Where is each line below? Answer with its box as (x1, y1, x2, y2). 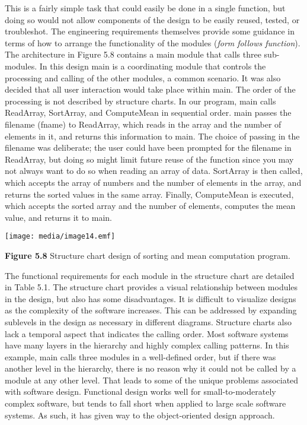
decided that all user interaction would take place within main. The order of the (5, 83, 296, 96)
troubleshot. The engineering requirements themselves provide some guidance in (5, 25, 295, 37)
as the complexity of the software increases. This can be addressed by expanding (5, 304, 297, 316)
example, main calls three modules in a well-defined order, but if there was (5, 350, 276, 363)
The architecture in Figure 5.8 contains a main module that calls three (5, 48, 261, 61)
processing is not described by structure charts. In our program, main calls (5, 94, 276, 107)
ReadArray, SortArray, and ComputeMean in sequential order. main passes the (5, 106, 292, 119)
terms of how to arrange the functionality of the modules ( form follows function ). (5, 36, 300, 49)
